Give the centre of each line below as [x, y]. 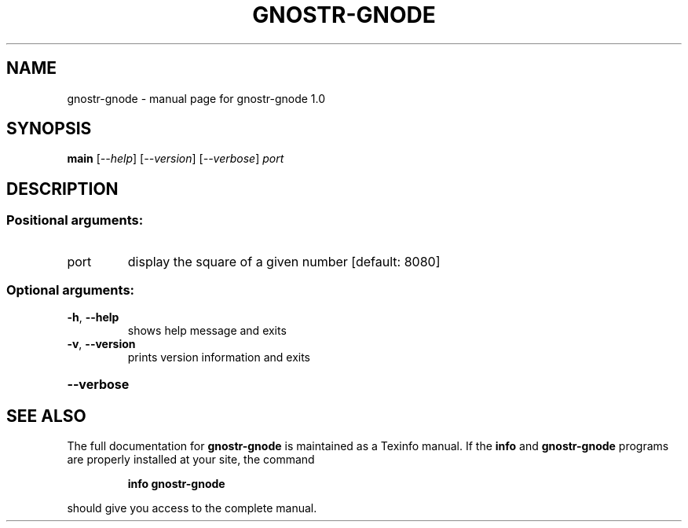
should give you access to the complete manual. [192, 508]
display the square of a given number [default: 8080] [284, 261]
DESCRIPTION [62, 189]
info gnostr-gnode [176, 484]
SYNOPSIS [49, 129]
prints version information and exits [219, 357]
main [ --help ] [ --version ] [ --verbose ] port [176, 159]
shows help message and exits [207, 331]
